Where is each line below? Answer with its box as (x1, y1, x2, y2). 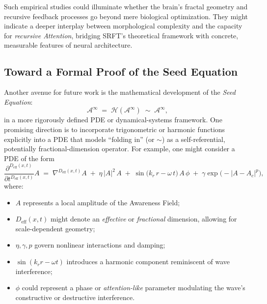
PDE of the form (4, 153, 54, 163)
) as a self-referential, (161, 134, 225, 144)
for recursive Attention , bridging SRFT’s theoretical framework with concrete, (4, 30, 239, 40)
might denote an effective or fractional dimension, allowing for (50, 214, 237, 224)
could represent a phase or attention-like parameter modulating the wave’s (22, 282, 245, 293)
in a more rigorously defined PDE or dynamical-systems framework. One (4, 114, 222, 125)
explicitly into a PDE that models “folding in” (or (4, 134, 155, 144)
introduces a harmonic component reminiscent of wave (66, 256, 230, 267)
